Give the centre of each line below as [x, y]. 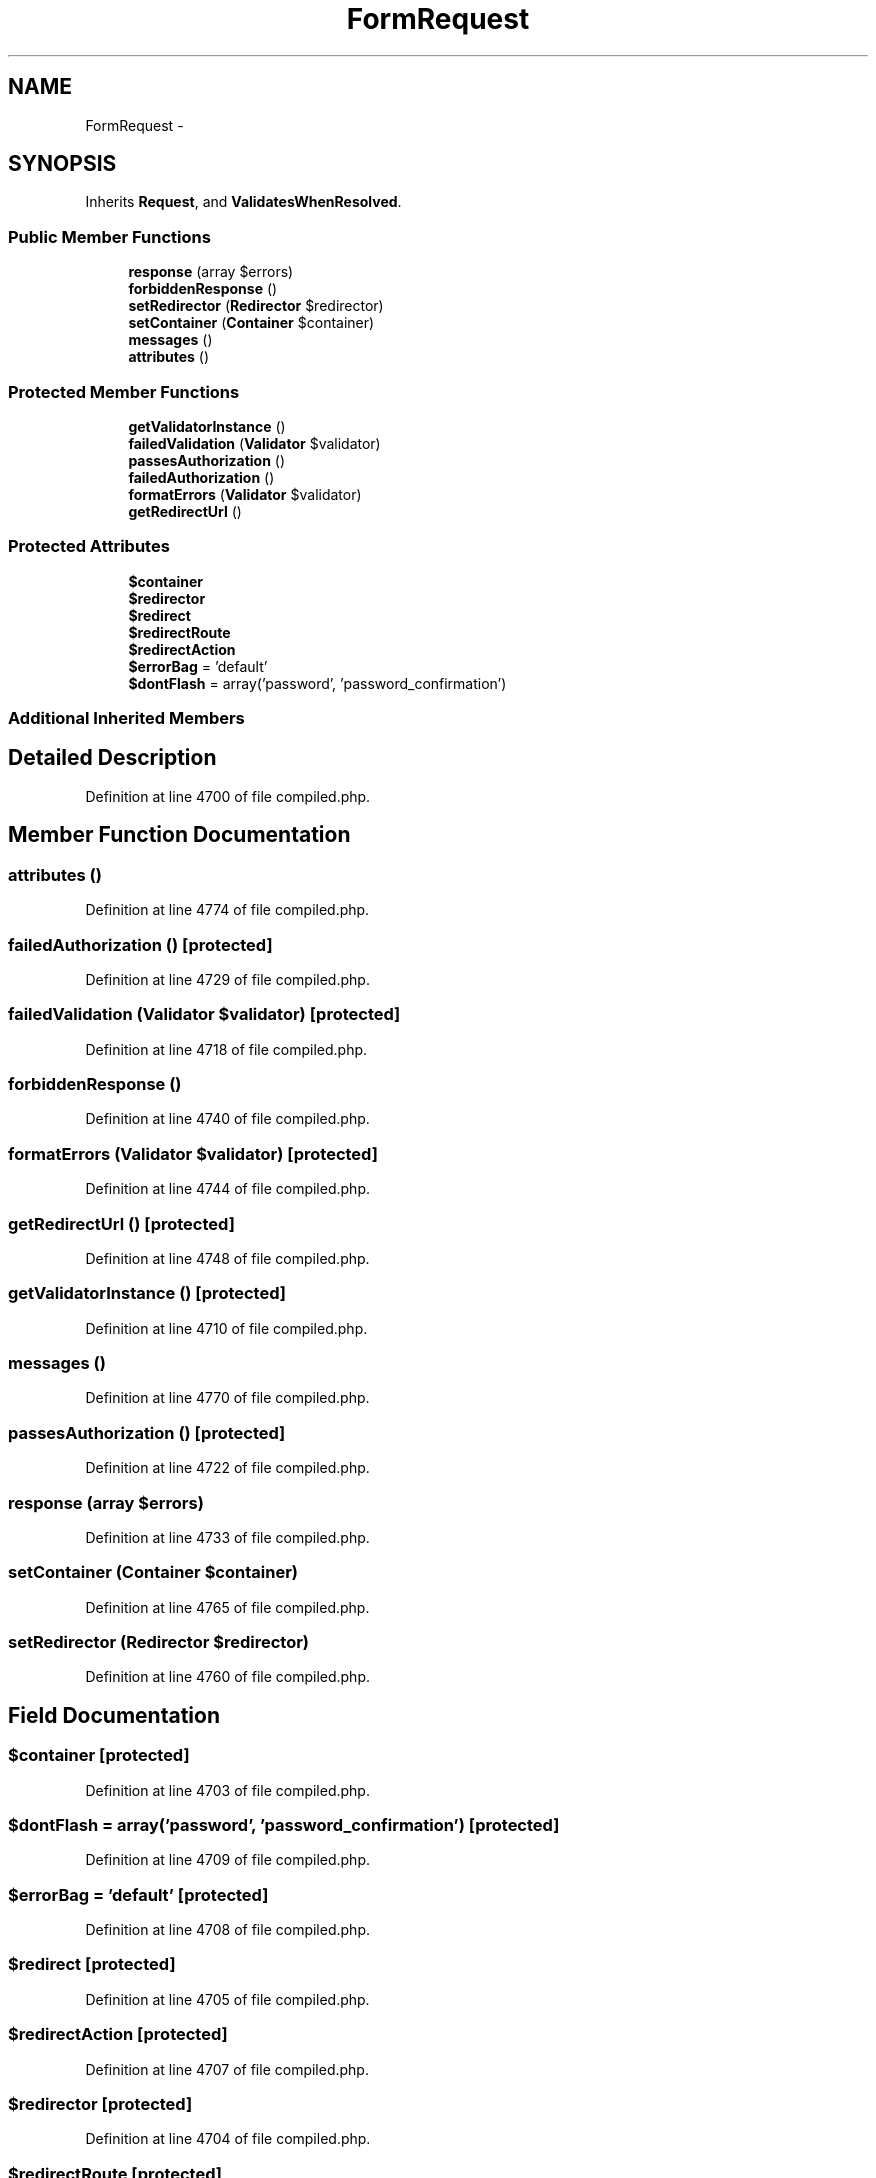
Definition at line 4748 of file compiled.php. [227, 1258]
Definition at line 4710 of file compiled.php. [226, 1328]
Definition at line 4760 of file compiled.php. [228, 1677]
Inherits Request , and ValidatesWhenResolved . [243, 202]
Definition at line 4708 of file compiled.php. [227, 1930]
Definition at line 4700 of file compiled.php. [228, 796]
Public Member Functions [109, 236]
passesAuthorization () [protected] [147, 1432]
